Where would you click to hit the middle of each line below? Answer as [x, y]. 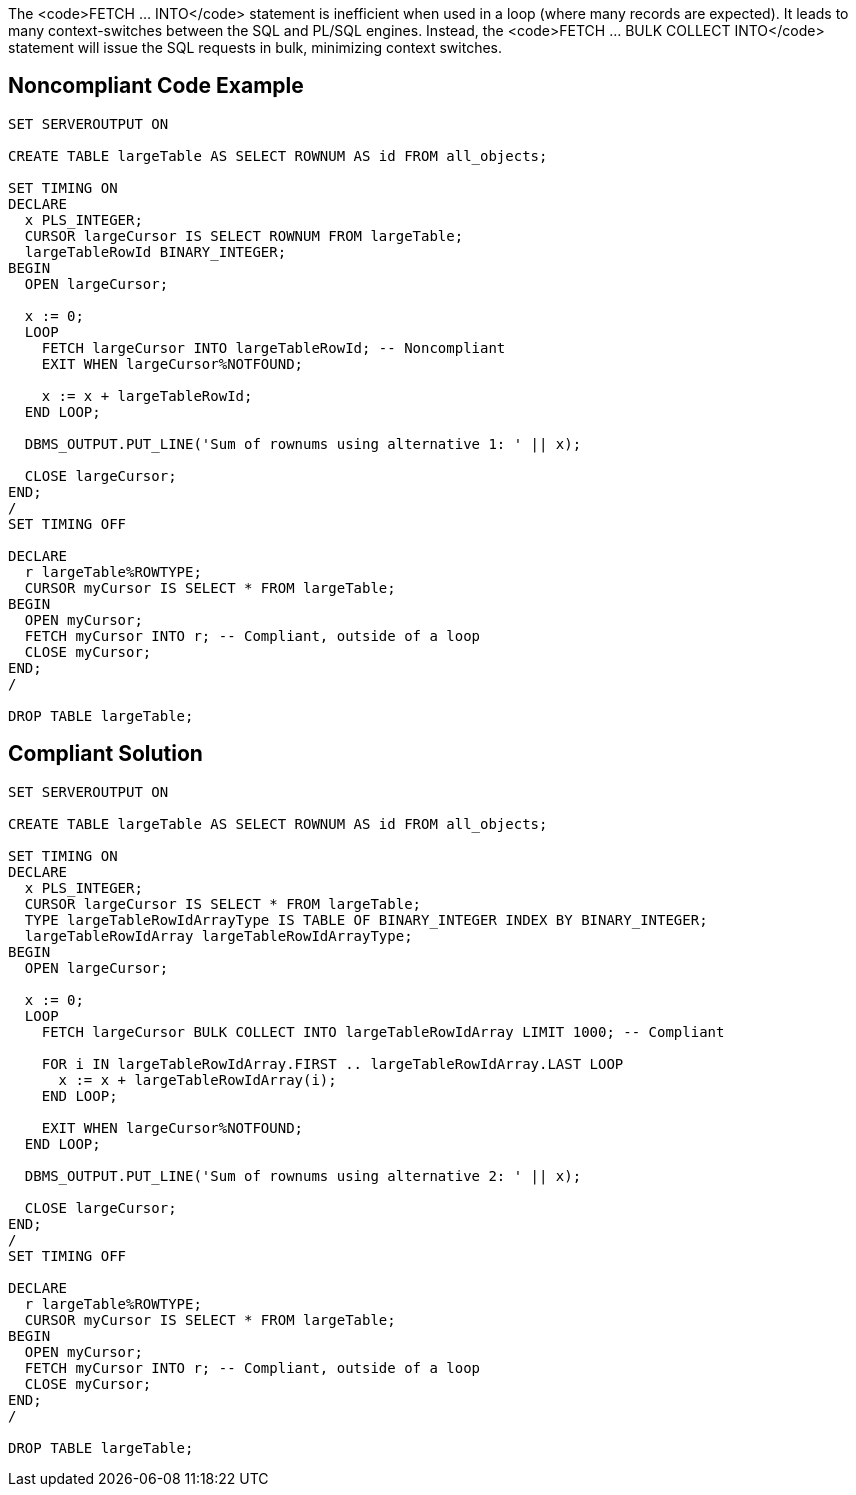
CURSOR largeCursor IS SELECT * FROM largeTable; [223, 903]
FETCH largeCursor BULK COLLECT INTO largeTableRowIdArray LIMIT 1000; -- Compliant [383, 1031]
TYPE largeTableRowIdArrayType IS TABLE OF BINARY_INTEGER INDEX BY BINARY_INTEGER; [366, 919]
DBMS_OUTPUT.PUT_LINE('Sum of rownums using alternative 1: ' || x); [303, 443]
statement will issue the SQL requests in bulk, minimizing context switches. [255, 47]
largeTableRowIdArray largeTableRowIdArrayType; [218, 935]
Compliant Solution [105, 754]
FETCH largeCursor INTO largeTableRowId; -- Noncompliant [273, 347]
